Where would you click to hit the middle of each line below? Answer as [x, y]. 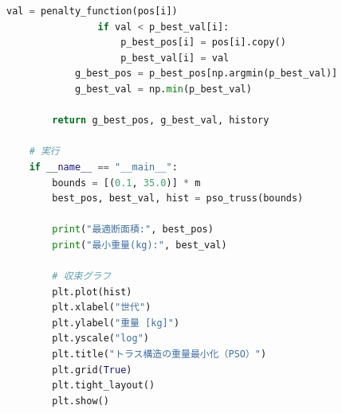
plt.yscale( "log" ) [100, 339]
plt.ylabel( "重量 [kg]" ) [116, 323]
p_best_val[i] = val [175, 58]
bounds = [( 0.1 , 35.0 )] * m [126, 183]
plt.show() [81, 401]
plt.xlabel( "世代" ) [102, 308]
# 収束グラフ [82, 277]
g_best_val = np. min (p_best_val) [163, 89]
